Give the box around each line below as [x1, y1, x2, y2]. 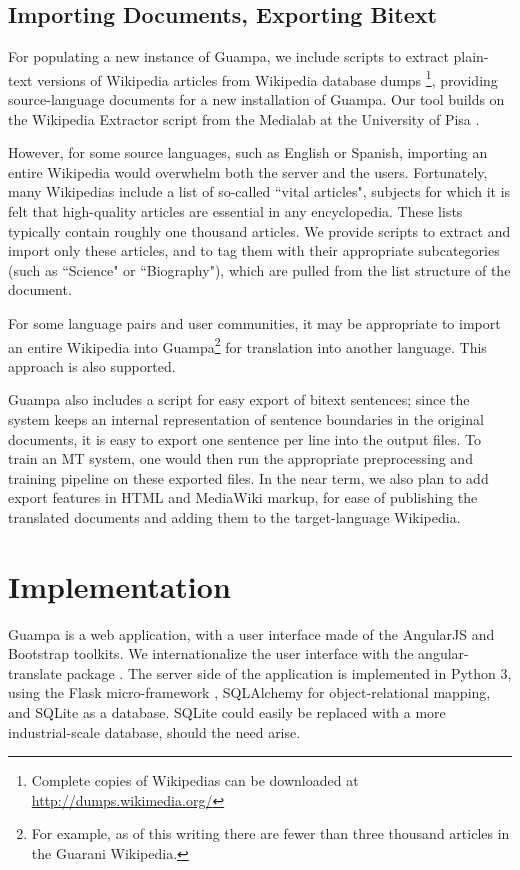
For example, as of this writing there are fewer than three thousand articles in [31, 823, 510, 844]
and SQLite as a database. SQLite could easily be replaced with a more [8, 702, 446, 723]
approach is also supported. [8, 355, 176, 376]
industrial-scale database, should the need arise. [8, 721, 301, 742]
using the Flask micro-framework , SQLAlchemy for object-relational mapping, [8, 682, 491, 703]
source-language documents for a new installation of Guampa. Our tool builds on [8, 89, 505, 110]
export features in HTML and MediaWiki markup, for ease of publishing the [8, 487, 478, 508]
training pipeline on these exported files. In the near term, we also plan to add [8, 467, 489, 488]
